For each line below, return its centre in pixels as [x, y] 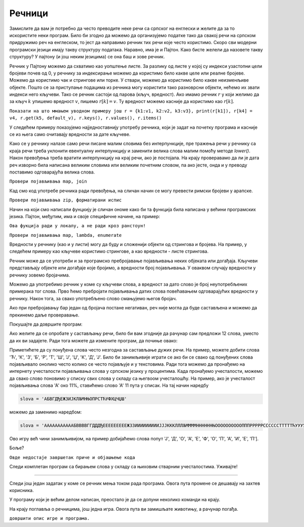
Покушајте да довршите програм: [46, 324]
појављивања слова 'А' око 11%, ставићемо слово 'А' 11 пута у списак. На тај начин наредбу [109, 385]
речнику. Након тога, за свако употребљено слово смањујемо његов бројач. [93, 298]
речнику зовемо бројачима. [40, 275]
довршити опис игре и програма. [49, 518]
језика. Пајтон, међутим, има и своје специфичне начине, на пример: [85, 216]
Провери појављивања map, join [48, 182]
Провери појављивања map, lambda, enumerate [66, 235]
